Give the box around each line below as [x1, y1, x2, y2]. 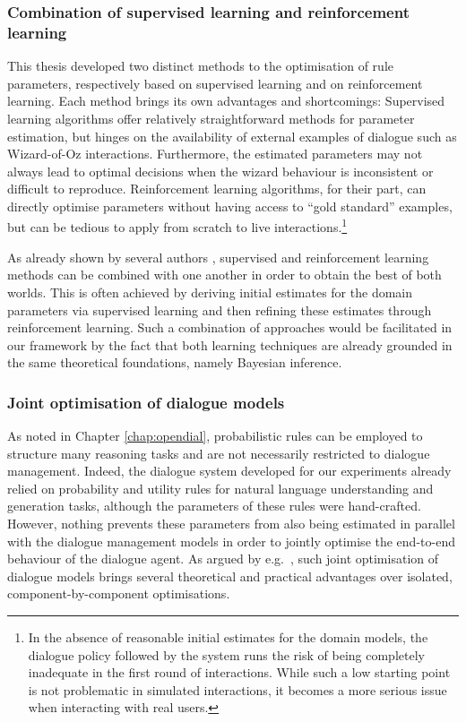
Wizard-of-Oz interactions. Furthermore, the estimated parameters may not [7, 144, 423, 163]
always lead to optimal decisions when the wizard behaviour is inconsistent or [7, 161, 434, 180]
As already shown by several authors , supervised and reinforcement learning [7, 247, 429, 266]
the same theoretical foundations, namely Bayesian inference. [7, 353, 342, 372]
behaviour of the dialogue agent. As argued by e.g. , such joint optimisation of [7, 549, 439, 568]
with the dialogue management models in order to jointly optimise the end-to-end [7, 531, 455, 550]
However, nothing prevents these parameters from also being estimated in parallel [7, 514, 455, 533]
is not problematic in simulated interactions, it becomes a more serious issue [28, 680, 447, 699]
